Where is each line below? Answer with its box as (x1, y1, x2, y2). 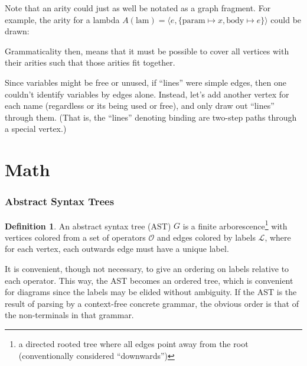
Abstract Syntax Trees (5, 194, 115, 209)
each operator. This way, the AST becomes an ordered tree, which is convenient (5, 274, 293, 286)
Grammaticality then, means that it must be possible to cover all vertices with (5, 44, 289, 57)
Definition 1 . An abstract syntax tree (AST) (5, 219, 171, 232)
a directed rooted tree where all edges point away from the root (18, 337, 249, 349)
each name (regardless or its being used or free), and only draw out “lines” (5, 99, 275, 112)
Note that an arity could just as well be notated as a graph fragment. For (5, 2, 271, 14)
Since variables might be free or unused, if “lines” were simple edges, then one (5, 76, 286, 88)
